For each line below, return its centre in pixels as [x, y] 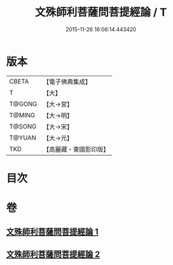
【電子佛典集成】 [67, 82]
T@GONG [23, 104]
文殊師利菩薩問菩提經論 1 [53, 232]
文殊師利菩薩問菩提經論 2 [53, 254]
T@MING [22, 115]
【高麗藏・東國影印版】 [76, 149]
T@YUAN [23, 138]
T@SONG [23, 126]
